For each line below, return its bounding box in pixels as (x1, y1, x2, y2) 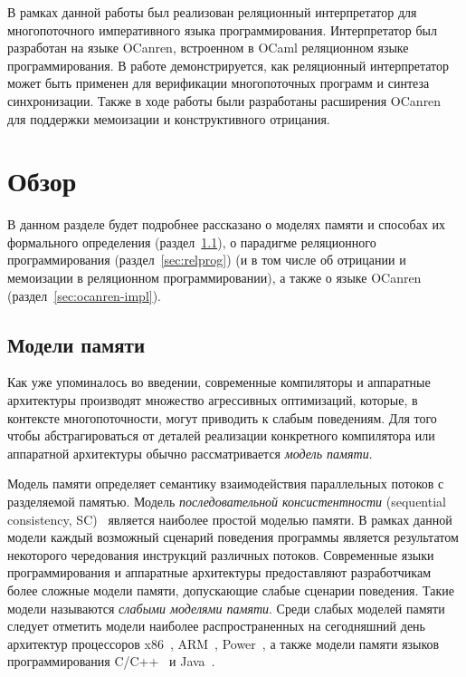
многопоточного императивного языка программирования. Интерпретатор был (7, 20, 437, 39)
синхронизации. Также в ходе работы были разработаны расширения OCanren (7, 91, 442, 110)
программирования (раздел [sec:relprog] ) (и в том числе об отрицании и (7, 250, 406, 269)
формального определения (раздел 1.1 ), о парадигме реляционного (7, 232, 376, 251)
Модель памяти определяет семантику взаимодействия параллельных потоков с (7, 474, 444, 493)
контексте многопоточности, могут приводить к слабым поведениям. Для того (7, 408, 437, 427)
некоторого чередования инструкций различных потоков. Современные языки (7, 545, 434, 564)
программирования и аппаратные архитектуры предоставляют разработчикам (7, 563, 431, 582)
